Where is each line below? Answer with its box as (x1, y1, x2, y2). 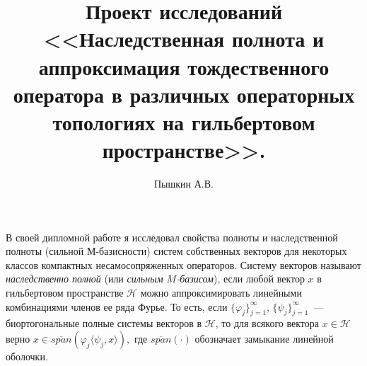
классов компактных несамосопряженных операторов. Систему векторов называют (6, 257, 361, 272)
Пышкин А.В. (154, 176, 214, 191)
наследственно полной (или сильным (6, 271, 163, 286)
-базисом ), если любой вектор (176, 271, 305, 286)
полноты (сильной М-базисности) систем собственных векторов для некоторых (6, 244, 347, 258)
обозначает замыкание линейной (194, 331, 334, 346)
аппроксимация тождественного (38, 52, 330, 81)
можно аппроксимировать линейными (140, 285, 302, 300)
